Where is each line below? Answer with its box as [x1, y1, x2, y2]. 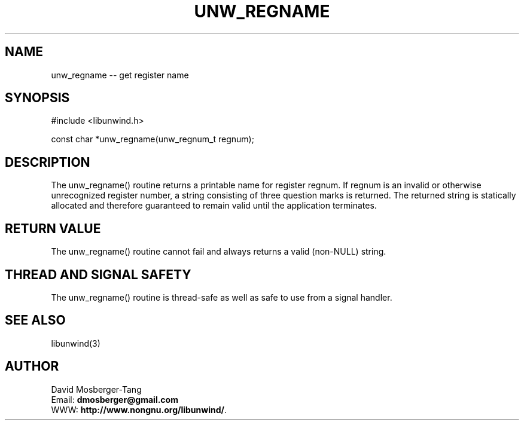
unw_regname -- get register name [51, 69, 189, 80]
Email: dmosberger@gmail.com [51, 394, 178, 405]
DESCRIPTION [5, 154, 90, 170]
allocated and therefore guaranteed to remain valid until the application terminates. [51, 200, 377, 211]
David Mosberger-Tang [51, 384, 142, 395]
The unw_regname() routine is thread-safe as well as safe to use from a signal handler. [51, 292, 392, 302]
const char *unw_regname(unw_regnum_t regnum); [51, 134, 254, 145]
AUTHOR [5, 359, 59, 374]
